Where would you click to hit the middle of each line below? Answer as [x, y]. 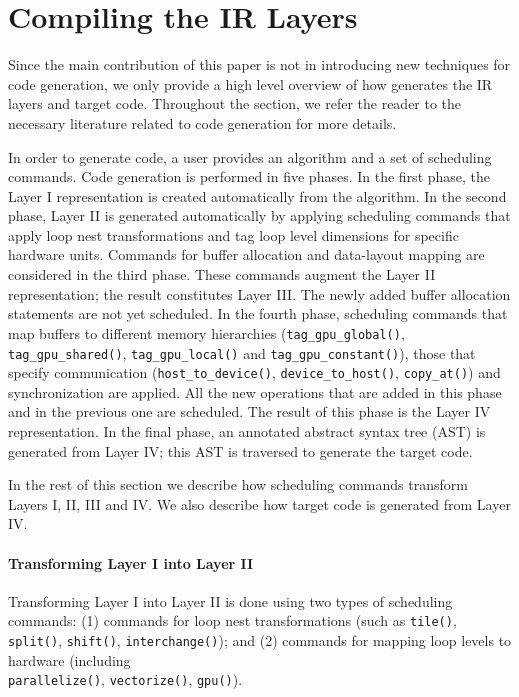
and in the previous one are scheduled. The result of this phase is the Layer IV [249, 411]
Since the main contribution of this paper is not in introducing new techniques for [259, 64]
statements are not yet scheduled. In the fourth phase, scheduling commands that [258, 313]
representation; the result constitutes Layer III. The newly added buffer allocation [259, 293]
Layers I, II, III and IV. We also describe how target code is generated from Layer [259, 503]
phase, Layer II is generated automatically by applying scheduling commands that [259, 215]
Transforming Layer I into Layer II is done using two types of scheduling [230, 600]
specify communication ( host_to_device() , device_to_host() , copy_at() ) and [254, 372]
